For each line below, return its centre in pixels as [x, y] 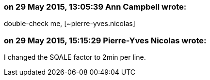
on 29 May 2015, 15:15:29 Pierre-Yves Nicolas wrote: [105, 40]
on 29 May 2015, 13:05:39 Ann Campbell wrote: [95, 7]
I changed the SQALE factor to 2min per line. [75, 57]
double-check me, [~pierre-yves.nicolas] [70, 24]
